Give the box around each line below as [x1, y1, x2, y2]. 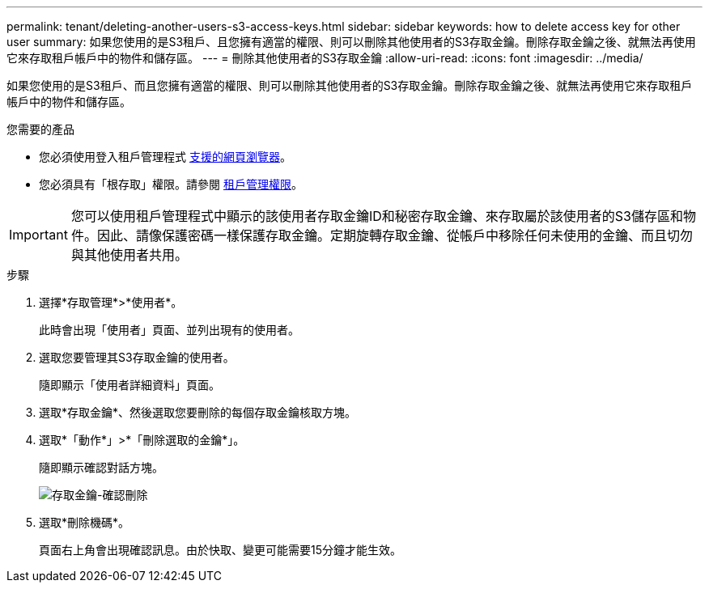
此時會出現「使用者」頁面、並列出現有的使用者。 [39, 323, 299, 337]
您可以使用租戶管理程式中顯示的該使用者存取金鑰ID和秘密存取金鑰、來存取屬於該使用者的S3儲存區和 [70, 208, 683, 224]
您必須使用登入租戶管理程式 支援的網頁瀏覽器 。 [39, 150, 291, 163]
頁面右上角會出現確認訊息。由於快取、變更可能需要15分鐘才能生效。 [39, 543, 401, 557]
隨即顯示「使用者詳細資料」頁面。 [39, 378, 220, 392]
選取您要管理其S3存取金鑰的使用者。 [39, 350, 235, 364]
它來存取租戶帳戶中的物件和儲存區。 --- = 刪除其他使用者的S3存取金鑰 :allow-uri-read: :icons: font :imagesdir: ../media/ [6, 51, 643, 65]
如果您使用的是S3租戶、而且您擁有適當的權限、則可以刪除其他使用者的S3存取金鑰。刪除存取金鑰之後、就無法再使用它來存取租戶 [6, 78, 693, 92]
